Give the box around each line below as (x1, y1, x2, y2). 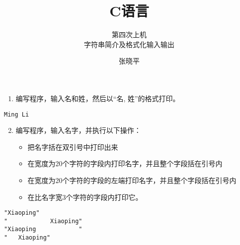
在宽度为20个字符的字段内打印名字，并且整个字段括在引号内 (27, 158, 223, 169)
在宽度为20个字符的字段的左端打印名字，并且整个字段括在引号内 (27, 175, 237, 185)
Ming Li (4, 111, 29, 118)
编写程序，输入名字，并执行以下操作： (15, 125, 141, 135)
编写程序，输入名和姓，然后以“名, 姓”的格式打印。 (15, 93, 180, 103)
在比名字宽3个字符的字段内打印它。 (27, 191, 143, 202)
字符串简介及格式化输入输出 (84, 39, 174, 49)
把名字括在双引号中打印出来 (27, 141, 118, 152)
